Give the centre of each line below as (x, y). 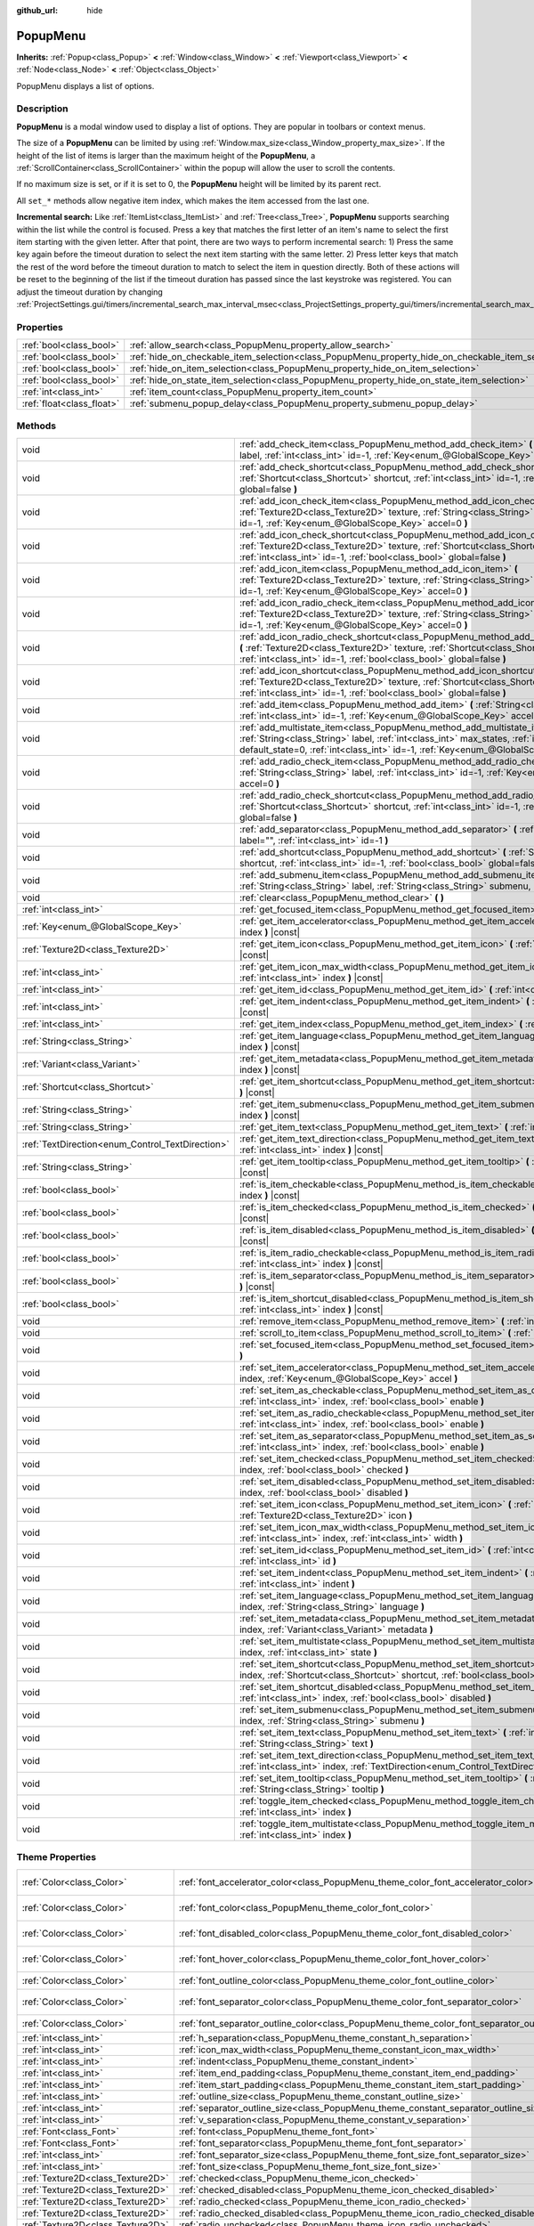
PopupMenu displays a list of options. (85, 85)
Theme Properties (57, 1857)
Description (42, 109)
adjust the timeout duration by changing (90, 292)
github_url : (37, 10)
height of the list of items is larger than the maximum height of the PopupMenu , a (166, 155)
